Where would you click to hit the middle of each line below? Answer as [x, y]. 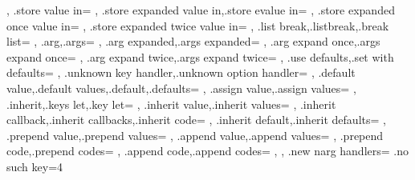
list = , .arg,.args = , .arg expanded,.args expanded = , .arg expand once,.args [193, 41]
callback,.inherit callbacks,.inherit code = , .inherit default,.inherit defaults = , [196, 120]
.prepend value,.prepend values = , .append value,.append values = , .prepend [195, 135]
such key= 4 [35, 166]
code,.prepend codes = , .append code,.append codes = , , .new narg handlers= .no [208, 151]
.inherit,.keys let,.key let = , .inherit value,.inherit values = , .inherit [171, 104]
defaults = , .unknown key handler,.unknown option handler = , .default [181, 72]
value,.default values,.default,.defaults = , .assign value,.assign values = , [181, 88]
